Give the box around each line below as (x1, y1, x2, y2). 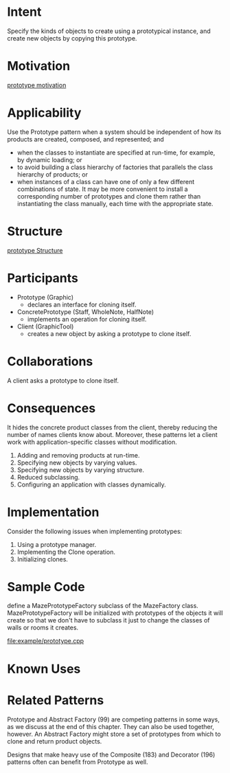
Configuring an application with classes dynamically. (16, 480, 166, 489)
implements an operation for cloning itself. (27, 315, 147, 323)
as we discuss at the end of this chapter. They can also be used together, (7, 722, 215, 730)
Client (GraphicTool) (16, 322, 74, 331)
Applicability (7, 105, 82, 121)
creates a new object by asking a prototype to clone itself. (27, 329, 192, 337)
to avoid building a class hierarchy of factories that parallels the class (16, 163, 214, 171)
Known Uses (7, 661, 81, 677)
